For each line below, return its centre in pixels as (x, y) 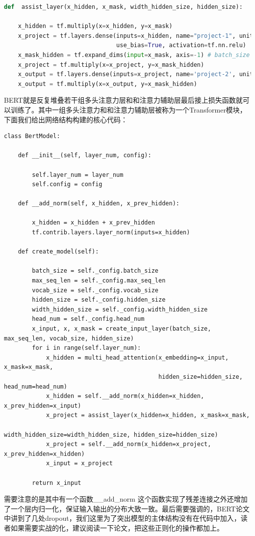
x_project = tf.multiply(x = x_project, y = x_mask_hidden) (111, 65)
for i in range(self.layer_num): (87, 348)
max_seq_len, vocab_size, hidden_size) (69, 338)
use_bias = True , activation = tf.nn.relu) (181, 45)
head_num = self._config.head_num (88, 319)
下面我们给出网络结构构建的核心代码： (66, 119)
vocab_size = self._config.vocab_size (95, 290)
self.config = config (67, 184)
